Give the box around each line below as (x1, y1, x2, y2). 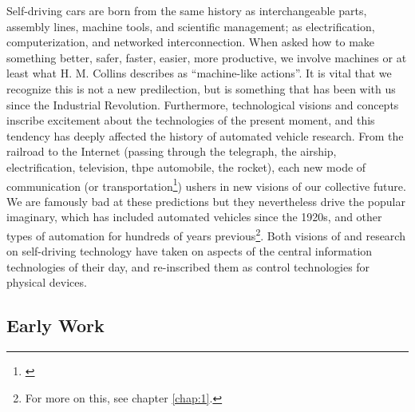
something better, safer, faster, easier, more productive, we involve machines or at (6, 49, 407, 65)
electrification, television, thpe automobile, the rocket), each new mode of (6, 158, 366, 175)
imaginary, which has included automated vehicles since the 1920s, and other (6, 208, 382, 225)
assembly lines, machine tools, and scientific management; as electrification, (6, 18, 375, 34)
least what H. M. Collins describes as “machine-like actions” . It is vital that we (6, 65, 392, 81)
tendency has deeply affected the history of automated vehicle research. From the (6, 127, 404, 144)
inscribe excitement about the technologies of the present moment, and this (6, 112, 375, 129)
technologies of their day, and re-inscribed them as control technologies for (6, 258, 370, 275)
